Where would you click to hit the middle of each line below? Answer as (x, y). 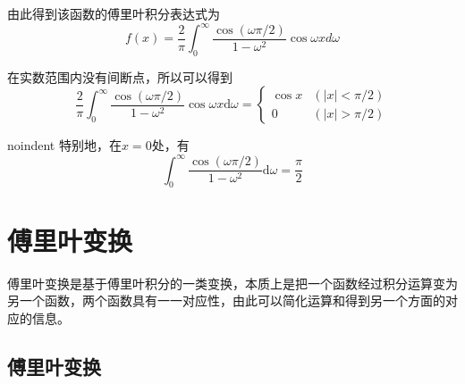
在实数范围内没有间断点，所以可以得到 (120, 76)
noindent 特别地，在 (64, 145)
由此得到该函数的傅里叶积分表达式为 (114, 13)
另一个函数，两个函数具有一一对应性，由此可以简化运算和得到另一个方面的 (226, 301)
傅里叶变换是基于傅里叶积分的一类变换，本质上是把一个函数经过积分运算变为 (232, 283)
